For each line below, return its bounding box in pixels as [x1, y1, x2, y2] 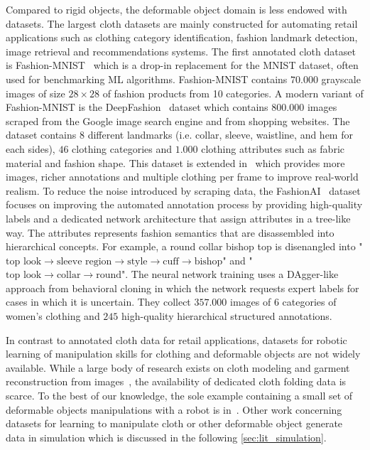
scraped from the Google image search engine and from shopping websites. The [6, 113, 350, 128]
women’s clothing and [6, 309, 100, 323]
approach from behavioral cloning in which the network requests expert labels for [6, 280, 359, 295]
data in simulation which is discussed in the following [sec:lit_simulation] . [6, 429, 327, 444]
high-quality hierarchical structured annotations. [121, 309, 332, 323]
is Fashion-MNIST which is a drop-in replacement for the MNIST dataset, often [6, 58, 359, 73]
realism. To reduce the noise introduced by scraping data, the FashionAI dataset [6, 183, 361, 198]
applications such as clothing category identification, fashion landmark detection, [6, 30, 358, 45]
